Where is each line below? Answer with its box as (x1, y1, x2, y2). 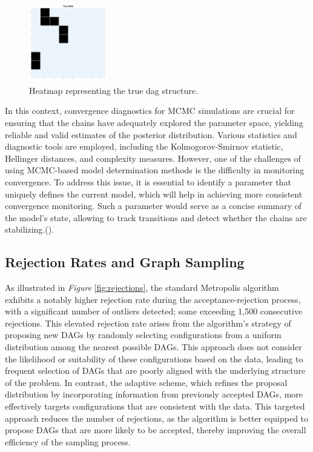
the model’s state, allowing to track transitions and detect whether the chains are (5, 211, 307, 224)
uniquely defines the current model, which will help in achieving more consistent (5, 187, 303, 200)
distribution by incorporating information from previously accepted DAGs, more (5, 388, 303, 400)
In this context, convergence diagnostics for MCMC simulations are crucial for (5, 104, 295, 117)
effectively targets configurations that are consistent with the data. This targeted (5, 400, 305, 413)
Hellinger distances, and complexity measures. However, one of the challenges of (5, 151, 301, 164)
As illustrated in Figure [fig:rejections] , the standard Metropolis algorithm (5, 281, 279, 294)
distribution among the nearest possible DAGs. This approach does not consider (5, 341, 302, 353)
